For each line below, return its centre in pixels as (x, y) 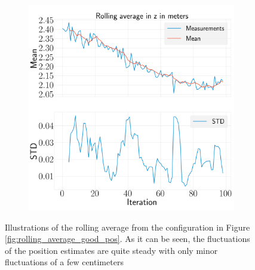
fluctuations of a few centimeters (64, 262)
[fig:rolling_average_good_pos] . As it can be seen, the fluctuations (127, 239)
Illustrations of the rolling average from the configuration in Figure (127, 227)
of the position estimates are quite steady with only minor (111, 250)
